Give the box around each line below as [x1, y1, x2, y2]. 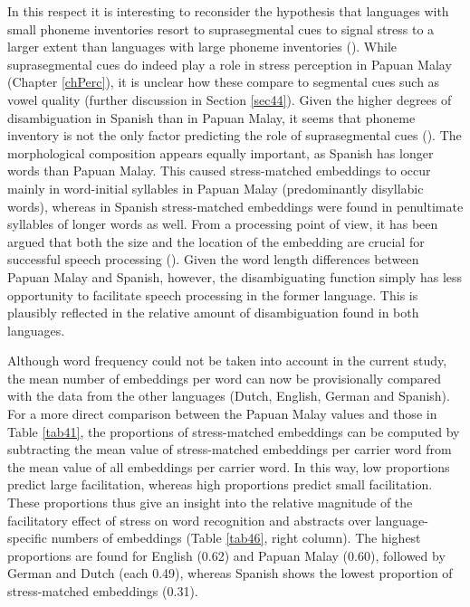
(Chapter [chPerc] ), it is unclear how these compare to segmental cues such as [7, 72, 440, 91]
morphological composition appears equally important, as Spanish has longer [7, 143, 434, 162]
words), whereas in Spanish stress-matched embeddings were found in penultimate [7, 196, 464, 215]
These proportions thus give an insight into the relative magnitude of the [7, 493, 413, 512]
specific [7, 528, 48, 547]
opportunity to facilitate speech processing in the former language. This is [7, 285, 418, 304]
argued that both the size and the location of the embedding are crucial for [7, 232, 425, 251]
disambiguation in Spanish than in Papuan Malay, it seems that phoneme [7, 108, 416, 127]
